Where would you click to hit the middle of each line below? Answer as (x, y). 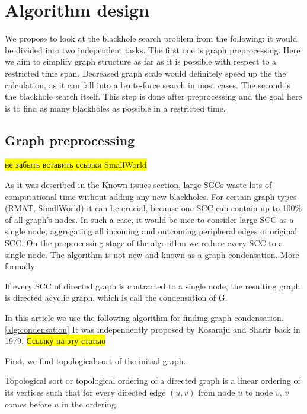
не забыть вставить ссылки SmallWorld (76, 165)
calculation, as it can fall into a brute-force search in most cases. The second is (148, 85)
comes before (28, 404)
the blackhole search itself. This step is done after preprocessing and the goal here (153, 96)
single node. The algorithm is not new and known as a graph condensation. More (152, 254)
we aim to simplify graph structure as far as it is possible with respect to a (141, 61)
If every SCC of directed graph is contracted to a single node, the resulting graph (153, 286)
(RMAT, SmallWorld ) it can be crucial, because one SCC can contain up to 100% (153, 208)
